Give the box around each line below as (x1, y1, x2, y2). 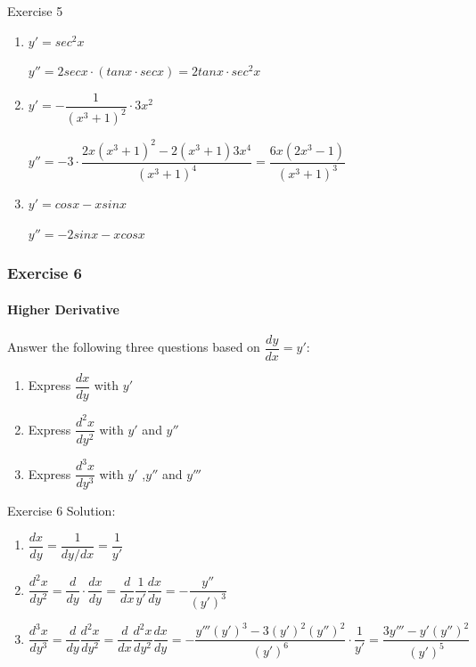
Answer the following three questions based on (7, 338, 260, 356)
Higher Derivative (7, 299, 119, 318)
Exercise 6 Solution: (7, 501, 116, 520)
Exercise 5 (7, 2, 63, 20)
